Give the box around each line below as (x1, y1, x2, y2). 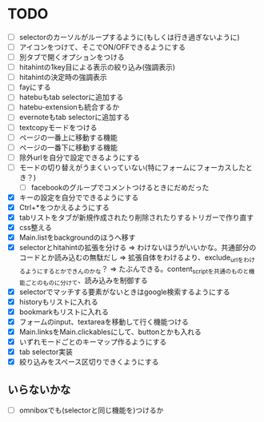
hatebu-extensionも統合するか (18, 102, 120, 112)
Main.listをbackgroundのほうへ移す (18, 233, 136, 242)
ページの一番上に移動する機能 (18, 133, 118, 142)
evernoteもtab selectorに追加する (18, 113, 130, 122)
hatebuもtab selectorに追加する (18, 93, 124, 102)
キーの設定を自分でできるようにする (18, 193, 139, 202)
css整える (18, 223, 53, 233)
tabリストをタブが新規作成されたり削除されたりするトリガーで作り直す (18, 213, 254, 222)
